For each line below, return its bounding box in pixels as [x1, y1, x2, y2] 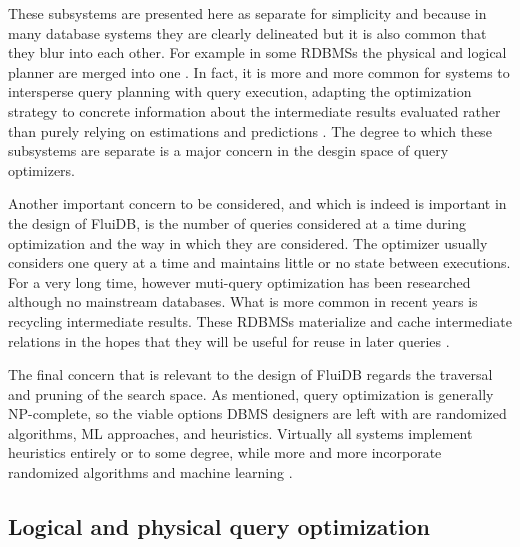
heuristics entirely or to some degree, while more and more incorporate [8, 442, 442, 463]
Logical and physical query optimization [8, 511, 430, 542]
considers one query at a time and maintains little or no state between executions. [8, 252, 511, 273]
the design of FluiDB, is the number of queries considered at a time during [8, 212, 466, 233]
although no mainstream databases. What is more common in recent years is [8, 291, 478, 312]
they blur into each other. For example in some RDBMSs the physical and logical [8, 42, 507, 63]
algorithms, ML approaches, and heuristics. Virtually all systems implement [8, 422, 473, 443]
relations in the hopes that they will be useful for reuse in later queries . [8, 330, 450, 351]
